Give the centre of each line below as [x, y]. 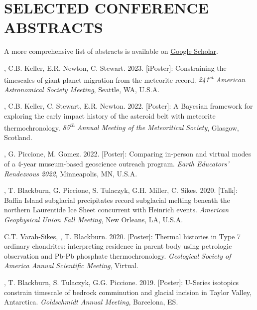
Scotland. [18, 137]
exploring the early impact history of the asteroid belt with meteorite [110, 115]
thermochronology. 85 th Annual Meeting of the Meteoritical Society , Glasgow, [122, 127]
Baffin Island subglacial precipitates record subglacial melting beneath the [117, 200]
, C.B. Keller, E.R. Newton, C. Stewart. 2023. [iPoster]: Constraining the [115, 68]
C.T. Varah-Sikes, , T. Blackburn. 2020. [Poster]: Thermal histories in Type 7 [122, 236]
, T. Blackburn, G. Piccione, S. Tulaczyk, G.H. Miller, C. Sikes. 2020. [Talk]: [121, 190]
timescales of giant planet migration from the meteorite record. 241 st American [125, 79]
